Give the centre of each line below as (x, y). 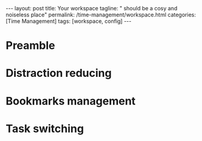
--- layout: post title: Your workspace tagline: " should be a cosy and (92, 8)
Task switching (45, 129)
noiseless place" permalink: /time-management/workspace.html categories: (101, 15)
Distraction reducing (59, 73)
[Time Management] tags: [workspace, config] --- (69, 21)
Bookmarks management (71, 101)
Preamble (30, 46)
